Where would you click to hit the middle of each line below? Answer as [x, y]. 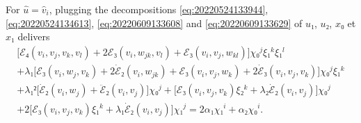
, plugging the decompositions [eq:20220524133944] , [159, 9]
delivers [34, 36]
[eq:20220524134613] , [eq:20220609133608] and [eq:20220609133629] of [154, 23]
